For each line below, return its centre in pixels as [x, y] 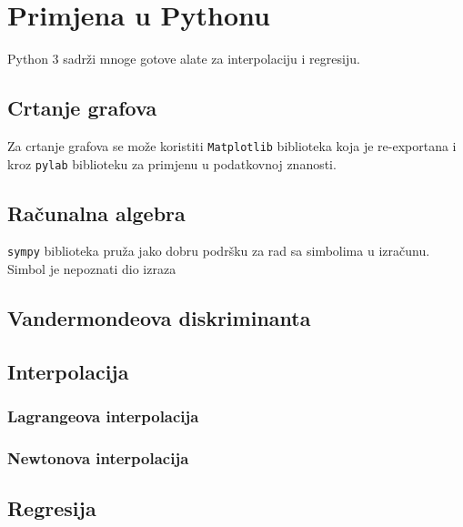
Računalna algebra [96, 213]
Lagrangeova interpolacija [103, 416]
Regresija [52, 508]
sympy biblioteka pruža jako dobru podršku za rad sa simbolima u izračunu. [219, 251]
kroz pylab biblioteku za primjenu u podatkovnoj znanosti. [172, 163]
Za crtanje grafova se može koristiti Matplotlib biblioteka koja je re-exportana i [232, 145]
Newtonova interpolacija [98, 458]
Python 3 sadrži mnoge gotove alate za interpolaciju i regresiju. [184, 59]
